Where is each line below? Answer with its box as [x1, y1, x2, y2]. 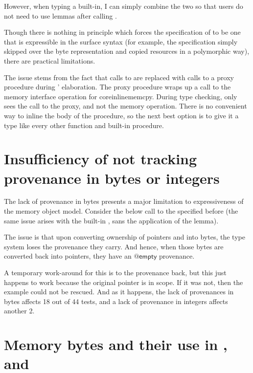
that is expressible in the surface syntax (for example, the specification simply [4, 36, 238, 46]
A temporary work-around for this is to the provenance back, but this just [4, 267, 227, 277]
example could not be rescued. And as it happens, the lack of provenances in [4, 286, 234, 297]
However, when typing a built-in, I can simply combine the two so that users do [4, 1, 243, 11]
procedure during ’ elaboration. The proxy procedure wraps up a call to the [4, 82, 231, 92]
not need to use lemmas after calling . [4, 10, 117, 21]
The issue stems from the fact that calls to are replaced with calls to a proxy [4, 72, 234, 82]
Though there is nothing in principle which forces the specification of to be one [4, 27, 241, 37]
